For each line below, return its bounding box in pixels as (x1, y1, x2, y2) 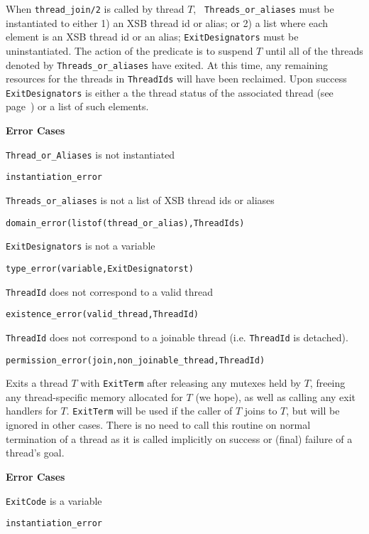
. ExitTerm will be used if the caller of (66, 403, 233, 418)
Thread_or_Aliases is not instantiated (6, 146, 175, 161)
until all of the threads (265, 43, 363, 58)
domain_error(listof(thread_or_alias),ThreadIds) (6, 218, 245, 228)
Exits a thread (6, 375, 68, 390)
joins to (244, 403, 277, 418)
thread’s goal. (6, 445, 65, 460)
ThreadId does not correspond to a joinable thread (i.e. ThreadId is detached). (6, 329, 348, 344)
